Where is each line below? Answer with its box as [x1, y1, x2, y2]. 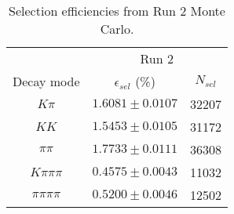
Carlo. [100, 20, 134, 38]
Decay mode [13, 72, 80, 90]
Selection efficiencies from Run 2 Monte [9, 2, 225, 20]
